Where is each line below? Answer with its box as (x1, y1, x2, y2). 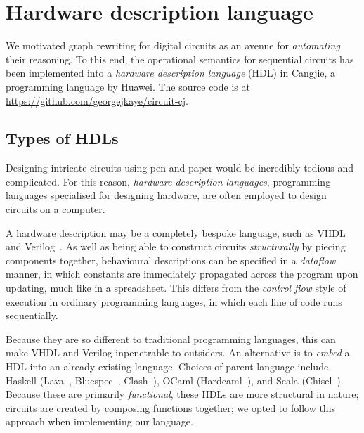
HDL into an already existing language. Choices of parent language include (6, 359, 329, 374)
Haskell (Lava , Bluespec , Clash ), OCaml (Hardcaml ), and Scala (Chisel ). (6, 373, 344, 387)
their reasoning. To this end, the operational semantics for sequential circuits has (6, 51, 354, 66)
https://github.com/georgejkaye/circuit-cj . (6, 93, 188, 108)
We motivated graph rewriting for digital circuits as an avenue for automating (6, 38, 340, 53)
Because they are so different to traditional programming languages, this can (6, 331, 336, 346)
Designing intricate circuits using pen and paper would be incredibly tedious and (6, 160, 353, 175)
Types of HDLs (6, 127, 119, 149)
